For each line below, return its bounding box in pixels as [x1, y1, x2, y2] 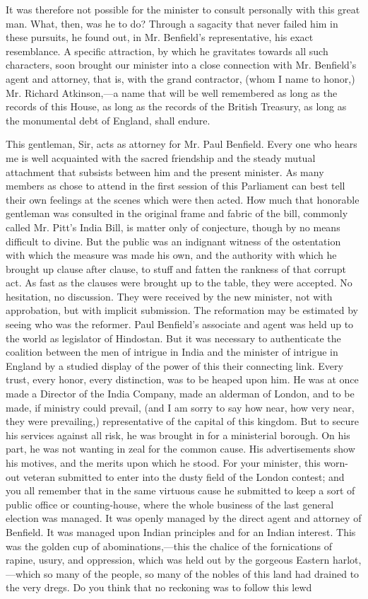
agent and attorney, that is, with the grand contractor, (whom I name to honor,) [6, 71, 355, 86]
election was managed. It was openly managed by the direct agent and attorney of [6, 511, 362, 525]
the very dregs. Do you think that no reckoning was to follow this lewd [6, 580, 312, 595]
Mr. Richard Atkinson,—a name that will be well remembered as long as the [6, 85, 338, 100]
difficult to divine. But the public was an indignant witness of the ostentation [6, 233, 341, 248]
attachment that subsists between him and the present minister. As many [6, 164, 324, 179]
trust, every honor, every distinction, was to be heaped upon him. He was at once [6, 372, 359, 387]
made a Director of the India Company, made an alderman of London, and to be [6, 386, 355, 401]
